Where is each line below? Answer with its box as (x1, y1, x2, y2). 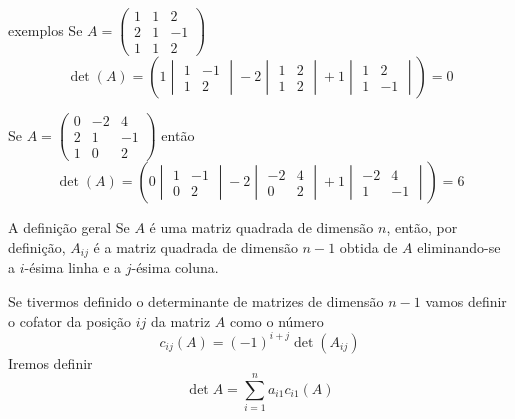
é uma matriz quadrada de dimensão (149, 217, 374, 238)
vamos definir (425, 290, 507, 311)
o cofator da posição (8, 310, 132, 331)
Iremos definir (8, 352, 93, 373)
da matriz (150, 310, 211, 331)
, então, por (386, 217, 458, 238)
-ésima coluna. (131, 257, 219, 278)
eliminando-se (417, 236, 501, 257)
